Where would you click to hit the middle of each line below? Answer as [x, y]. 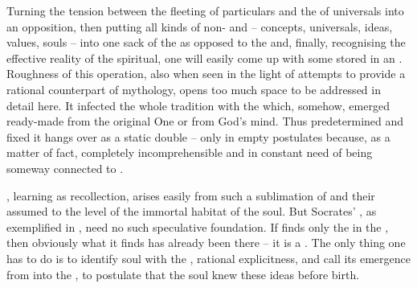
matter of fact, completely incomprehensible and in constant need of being [190, 152]
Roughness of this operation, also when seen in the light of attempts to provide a [206, 74]
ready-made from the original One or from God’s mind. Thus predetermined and [205, 121]
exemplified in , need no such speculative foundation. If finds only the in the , [198, 226]
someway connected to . [65, 168]
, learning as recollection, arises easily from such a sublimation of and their [191, 195]
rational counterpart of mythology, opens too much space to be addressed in [194, 89]
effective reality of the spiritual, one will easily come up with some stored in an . [204, 58]
